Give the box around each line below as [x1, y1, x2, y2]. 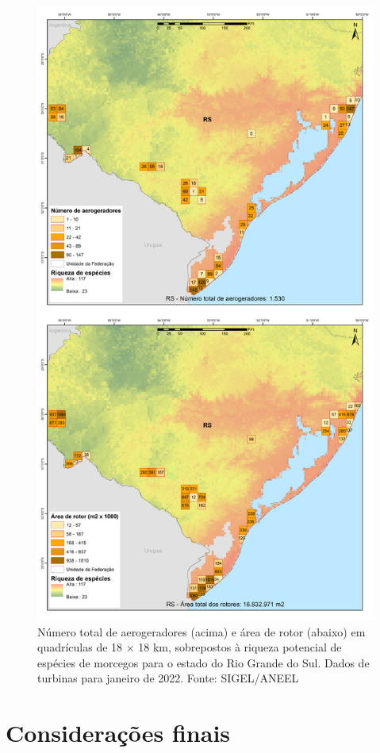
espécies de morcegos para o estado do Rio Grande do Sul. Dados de [37, 654, 370, 670]
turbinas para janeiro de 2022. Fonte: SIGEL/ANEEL [37, 670, 299, 686]
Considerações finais [6, 717, 231, 749]
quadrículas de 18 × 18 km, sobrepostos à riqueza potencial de [37, 639, 342, 655]
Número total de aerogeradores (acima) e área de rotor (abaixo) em [37, 623, 366, 640]
